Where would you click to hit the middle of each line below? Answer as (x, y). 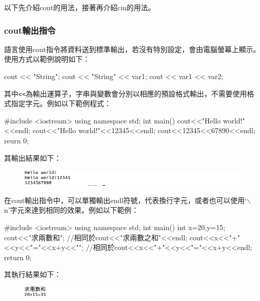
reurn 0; (17, 141)
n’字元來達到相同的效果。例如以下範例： (71, 210)
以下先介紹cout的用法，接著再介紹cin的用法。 (80, 7)
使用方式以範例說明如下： (47, 59)
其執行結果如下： (33, 274)
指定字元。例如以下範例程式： (61, 103)
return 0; (18, 257)
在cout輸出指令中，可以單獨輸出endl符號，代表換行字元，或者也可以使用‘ (126, 200)
